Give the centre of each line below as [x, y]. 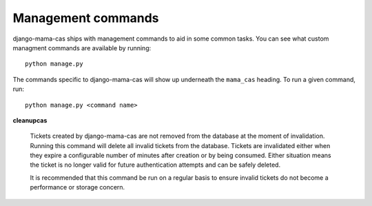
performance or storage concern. [77, 187]
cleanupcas [30, 120]
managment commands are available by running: [82, 48]
